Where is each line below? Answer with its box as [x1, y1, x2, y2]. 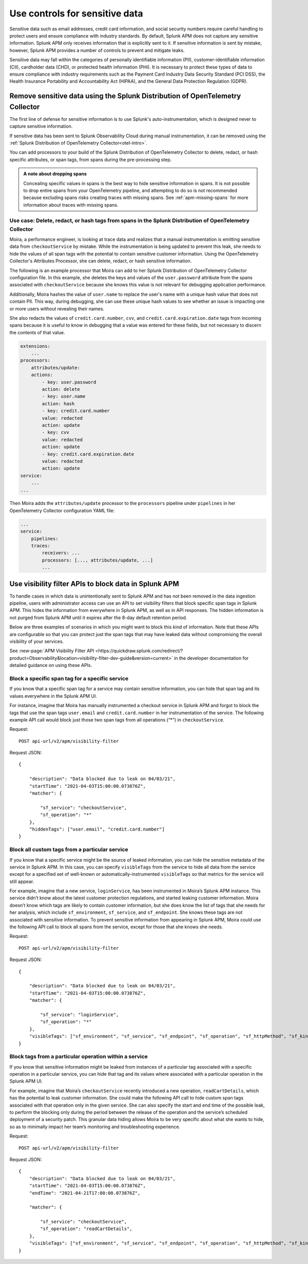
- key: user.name [42, 393, 86, 400]
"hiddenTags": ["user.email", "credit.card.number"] [29, 826, 165, 832]
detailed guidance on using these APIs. [9, 662, 92, 669]
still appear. [9, 878, 34, 884]
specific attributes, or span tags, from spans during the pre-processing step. [9, 156, 172, 162]
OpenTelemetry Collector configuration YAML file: [9, 507, 115, 514]
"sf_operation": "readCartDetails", [40, 1226, 133, 1232]
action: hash [42, 401, 75, 406]
